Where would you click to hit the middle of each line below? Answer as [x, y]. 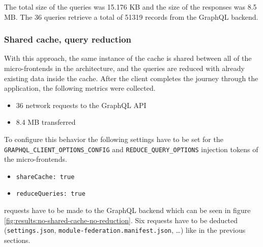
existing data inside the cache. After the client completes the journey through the [131, 78]
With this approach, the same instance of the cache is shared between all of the [128, 58]
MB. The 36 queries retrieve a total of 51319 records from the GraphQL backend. [131, 16]
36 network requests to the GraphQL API [81, 105]
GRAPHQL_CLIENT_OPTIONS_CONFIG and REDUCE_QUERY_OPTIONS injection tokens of [131, 149]
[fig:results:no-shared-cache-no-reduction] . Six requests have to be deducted [121, 220]
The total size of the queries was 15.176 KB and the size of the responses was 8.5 [130, 7]
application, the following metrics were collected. [80, 88]
